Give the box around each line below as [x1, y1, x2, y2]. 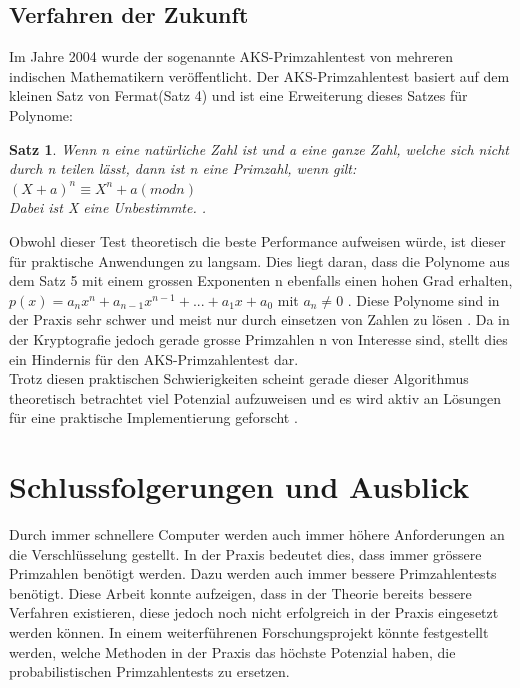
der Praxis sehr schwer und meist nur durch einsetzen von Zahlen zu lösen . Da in [9, 309, 510, 330]
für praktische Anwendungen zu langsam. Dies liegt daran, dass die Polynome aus [9, 250, 510, 271]
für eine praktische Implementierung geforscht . [9, 407, 298, 428]
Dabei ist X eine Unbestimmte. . [9, 197, 207, 218]
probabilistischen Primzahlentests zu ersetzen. [9, 661, 290, 682]
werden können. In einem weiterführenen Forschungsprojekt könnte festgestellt [9, 621, 489, 642]
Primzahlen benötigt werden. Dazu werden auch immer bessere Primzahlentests [9, 563, 497, 584]
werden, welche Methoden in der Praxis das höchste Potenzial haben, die [9, 641, 456, 662]
